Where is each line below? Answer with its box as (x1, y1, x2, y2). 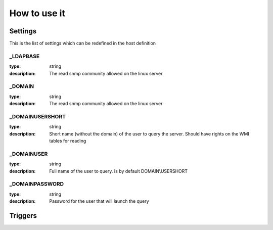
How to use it (9, 8, 66, 19)
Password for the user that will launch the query (49, 198, 149, 204)
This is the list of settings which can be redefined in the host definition (9, 40, 156, 47)
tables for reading (49, 138, 86, 144)
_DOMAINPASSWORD (9, 180, 64, 188)
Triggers (9, 211, 37, 220)
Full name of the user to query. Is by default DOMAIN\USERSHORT (49, 168, 188, 174)
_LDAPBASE (9, 53, 40, 60)
